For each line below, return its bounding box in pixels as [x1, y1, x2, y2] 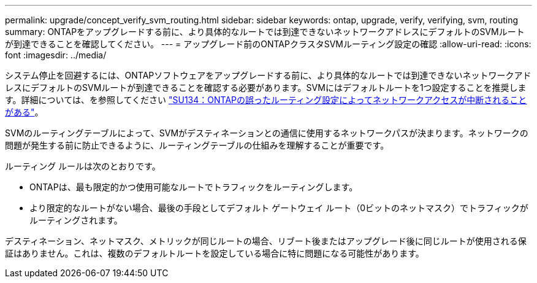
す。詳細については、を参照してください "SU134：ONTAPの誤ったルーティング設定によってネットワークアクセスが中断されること [5, 95, 527, 105]
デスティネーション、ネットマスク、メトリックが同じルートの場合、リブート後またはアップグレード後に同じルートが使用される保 [5, 236, 527, 246]
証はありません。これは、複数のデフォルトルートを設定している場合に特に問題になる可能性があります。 [5, 248, 424, 258]
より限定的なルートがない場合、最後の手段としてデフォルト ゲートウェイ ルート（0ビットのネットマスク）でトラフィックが [29, 203, 528, 213]
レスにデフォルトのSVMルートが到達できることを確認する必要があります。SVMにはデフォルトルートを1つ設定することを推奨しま [5, 82, 527, 93]
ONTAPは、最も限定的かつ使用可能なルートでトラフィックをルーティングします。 [29, 182, 358, 192]
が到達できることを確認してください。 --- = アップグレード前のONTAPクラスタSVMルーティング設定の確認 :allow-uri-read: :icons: [5, 39, 531, 49]
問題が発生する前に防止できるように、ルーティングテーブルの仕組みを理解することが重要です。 [5, 140, 389, 150]
